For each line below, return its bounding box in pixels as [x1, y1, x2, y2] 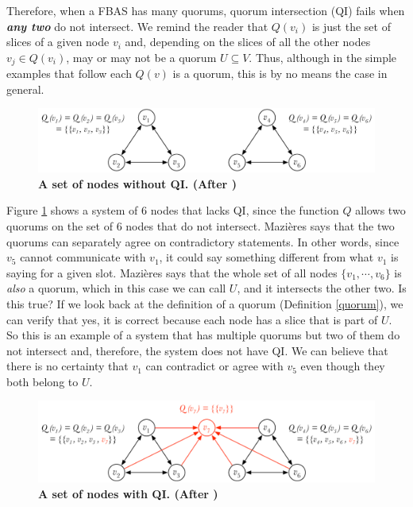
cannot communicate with [20, 249, 146, 265]
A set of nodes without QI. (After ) [38, 175, 237, 192]
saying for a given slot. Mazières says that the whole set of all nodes [6, 264, 338, 281]
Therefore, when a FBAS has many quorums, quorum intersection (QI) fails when [6, 2, 405, 18]
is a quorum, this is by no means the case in [172, 65, 388, 82]
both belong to [6, 373, 79, 389]
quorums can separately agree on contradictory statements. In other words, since [6, 233, 399, 250]
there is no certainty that [6, 358, 129, 374]
